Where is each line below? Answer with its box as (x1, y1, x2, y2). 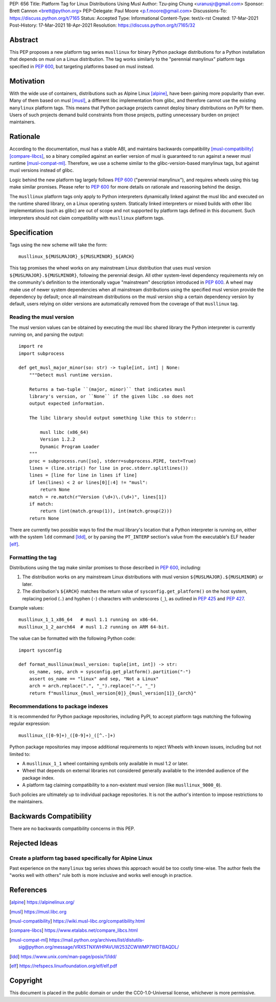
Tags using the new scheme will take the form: (9, 241, 107, 248)
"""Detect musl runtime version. (29, 372, 113, 378)
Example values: (9, 604, 44, 611)
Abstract (9, 35, 38, 44)
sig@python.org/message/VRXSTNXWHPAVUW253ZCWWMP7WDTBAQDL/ (18, 944, 179, 950)
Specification (9, 228, 53, 237)
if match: (29, 501, 54, 507)
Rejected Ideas (9, 839, 58, 847)
